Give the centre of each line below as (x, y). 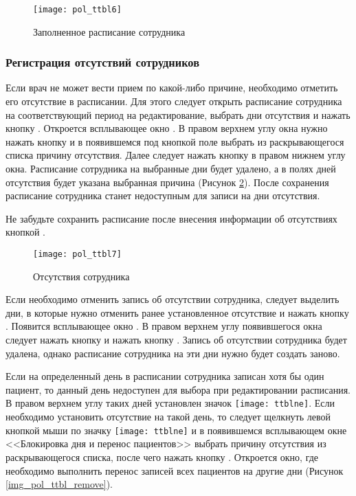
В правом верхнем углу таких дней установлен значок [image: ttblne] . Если (170, 403)
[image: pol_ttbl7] (77, 254)
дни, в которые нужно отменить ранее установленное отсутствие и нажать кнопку (177, 312)
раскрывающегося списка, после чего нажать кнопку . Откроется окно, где (162, 456)
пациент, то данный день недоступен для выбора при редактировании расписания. (178, 389)
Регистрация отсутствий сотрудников (102, 62)
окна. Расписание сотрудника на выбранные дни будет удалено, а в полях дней (171, 169)
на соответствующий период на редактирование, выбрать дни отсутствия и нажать (178, 114)
